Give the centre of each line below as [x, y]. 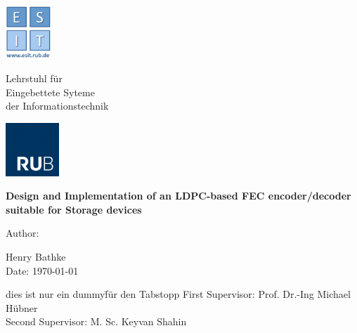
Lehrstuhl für [34, 78]
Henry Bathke [36, 256]
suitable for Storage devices [74, 209]
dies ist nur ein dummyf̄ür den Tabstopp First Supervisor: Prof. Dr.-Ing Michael [178, 294]
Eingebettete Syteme [50, 92]
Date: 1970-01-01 [42, 270]
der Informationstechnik [57, 106]
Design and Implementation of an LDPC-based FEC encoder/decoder [178, 196]
